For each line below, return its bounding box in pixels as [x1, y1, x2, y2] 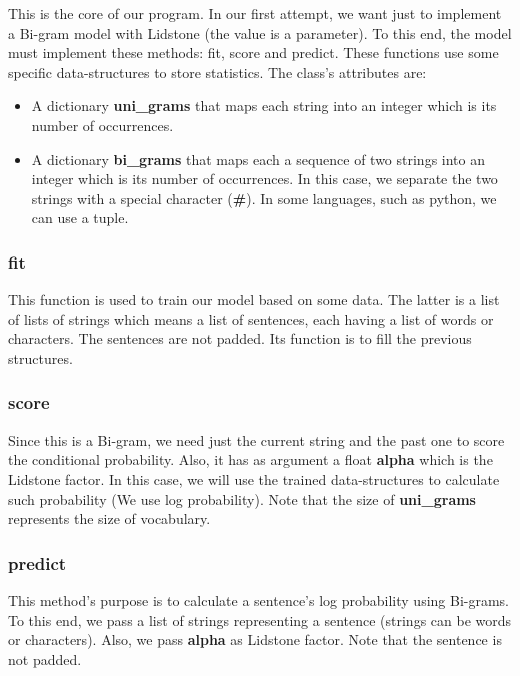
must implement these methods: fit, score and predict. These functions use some [8, 42, 499, 63]
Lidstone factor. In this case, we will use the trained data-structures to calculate [8, 468, 500, 489]
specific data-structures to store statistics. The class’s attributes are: [8, 61, 427, 82]
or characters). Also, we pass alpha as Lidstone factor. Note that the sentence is [8, 629, 502, 650]
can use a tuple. [31, 207, 129, 228]
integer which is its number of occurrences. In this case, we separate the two [31, 168, 498, 189]
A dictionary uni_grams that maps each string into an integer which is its [31, 95, 497, 116]
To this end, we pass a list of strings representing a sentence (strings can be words [8, 609, 512, 630]
